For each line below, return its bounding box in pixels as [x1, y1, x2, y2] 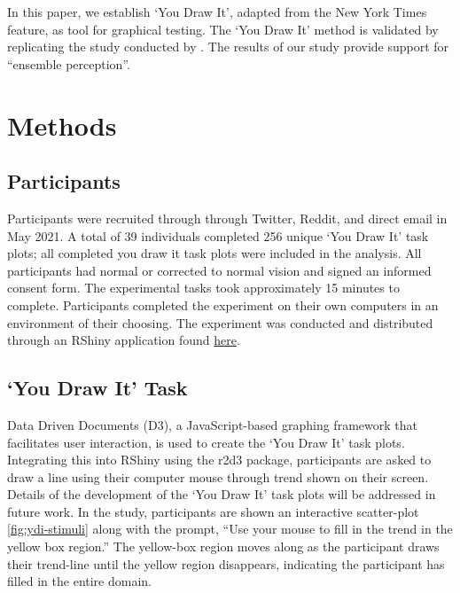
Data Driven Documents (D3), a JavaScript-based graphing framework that [7, 415, 417, 433]
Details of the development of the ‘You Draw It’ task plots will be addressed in [7, 485, 436, 503]
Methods [7, 106, 117, 143]
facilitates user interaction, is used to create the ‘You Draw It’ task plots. [7, 433, 405, 451]
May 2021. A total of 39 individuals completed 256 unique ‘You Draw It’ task [7, 226, 429, 245]
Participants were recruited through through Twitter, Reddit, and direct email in [7, 208, 448, 227]
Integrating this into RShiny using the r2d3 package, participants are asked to [7, 450, 432, 469]
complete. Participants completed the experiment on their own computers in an [7, 295, 439, 314]
